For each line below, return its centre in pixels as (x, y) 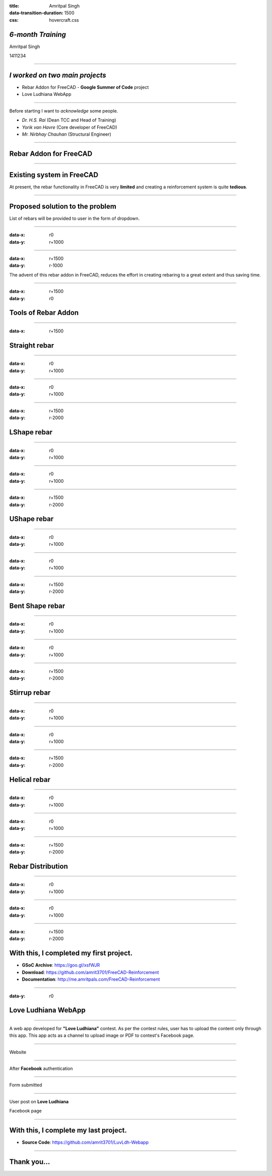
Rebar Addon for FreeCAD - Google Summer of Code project (85, 87)
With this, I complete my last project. (68, 1130)
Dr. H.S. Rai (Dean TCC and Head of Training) (69, 120)
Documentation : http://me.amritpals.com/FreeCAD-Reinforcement (91, 979)
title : (14, 6)
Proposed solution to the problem (63, 206)
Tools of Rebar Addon (44, 313)
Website (18, 1052)
